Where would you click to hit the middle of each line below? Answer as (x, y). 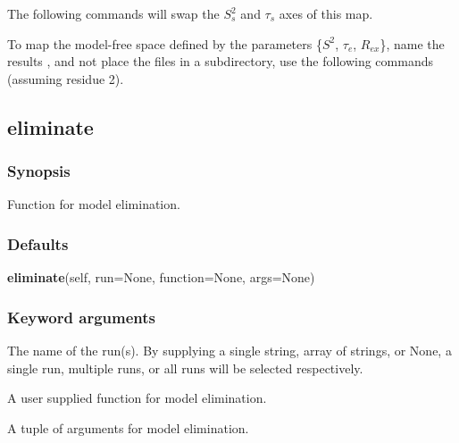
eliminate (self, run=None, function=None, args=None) (161, 277)
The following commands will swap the (113, 13)
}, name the (412, 43)
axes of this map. (326, 13)
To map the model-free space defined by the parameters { (165, 43)
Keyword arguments (81, 317)
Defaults (38, 243)
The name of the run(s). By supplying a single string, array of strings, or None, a (229, 350)
